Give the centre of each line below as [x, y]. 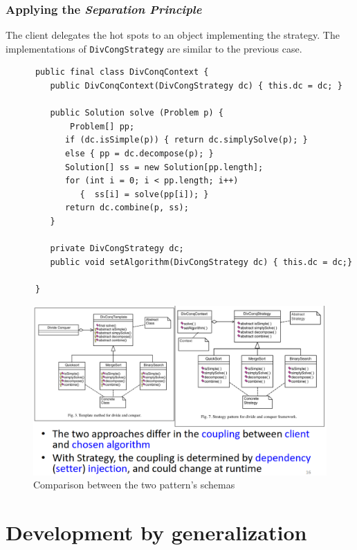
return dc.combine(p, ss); [127, 208]
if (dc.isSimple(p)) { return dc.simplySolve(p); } [186, 140]
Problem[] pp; [102, 126]
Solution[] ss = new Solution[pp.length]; [164, 167]
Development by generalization [156, 532]
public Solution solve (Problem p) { [137, 113]
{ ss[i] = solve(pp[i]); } [144, 194]
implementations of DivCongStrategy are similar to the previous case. [154, 48]
